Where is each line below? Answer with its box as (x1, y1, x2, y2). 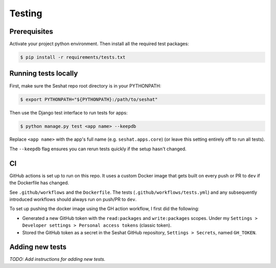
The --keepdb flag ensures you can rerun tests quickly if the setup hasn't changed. (9, 146, 187, 152)
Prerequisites (9, 27, 53, 36)
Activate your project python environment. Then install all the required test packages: (9, 41, 189, 47)
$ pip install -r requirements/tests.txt (20, 54, 126, 60)
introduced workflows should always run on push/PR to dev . (9, 196, 137, 202)
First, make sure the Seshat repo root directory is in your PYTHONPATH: (9, 82, 162, 89)
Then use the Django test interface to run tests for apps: (9, 109, 128, 116)
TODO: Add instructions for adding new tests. (9, 256, 106, 262)
